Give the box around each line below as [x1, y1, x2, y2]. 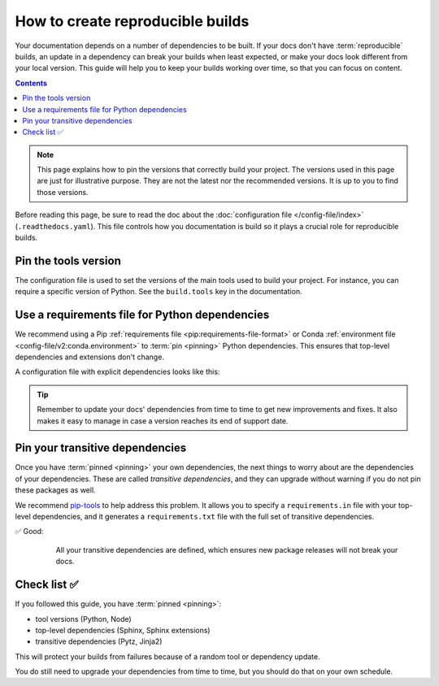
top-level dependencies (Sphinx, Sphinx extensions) [35, 625, 211, 635]
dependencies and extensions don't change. [15, 352, 164, 362]
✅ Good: [15, 527, 44, 536]
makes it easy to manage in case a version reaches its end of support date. [37, 415, 289, 426]
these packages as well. [15, 485, 97, 495]
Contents [15, 78, 48, 88]
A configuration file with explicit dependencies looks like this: [15, 367, 220, 377]
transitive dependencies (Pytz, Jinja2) [35, 636, 163, 646]
